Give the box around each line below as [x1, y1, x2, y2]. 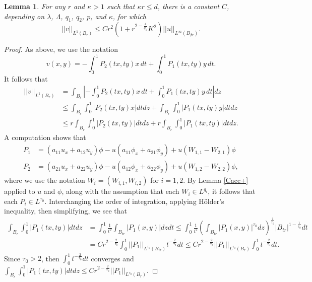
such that [106, 1, 135, 11]
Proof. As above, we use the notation [4, 44, 118, 54]
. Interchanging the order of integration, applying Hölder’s [44, 195, 224, 206]
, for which [112, 11, 146, 21]
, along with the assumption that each [61, 186, 179, 196]
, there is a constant [157, 1, 219, 11]
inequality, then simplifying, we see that [4, 205, 128, 216]
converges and [91, 253, 134, 263]
